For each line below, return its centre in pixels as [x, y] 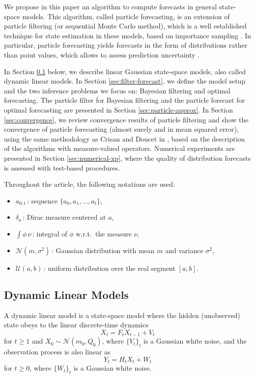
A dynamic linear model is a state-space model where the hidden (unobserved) [122, 315]
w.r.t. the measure [104, 233]
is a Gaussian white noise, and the [195, 341]
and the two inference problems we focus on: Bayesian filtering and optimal [117, 90]
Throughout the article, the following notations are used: [89, 184]
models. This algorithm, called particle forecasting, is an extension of [126, 16]
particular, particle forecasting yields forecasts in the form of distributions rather [126, 45]
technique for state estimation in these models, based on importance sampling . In [127, 35]
